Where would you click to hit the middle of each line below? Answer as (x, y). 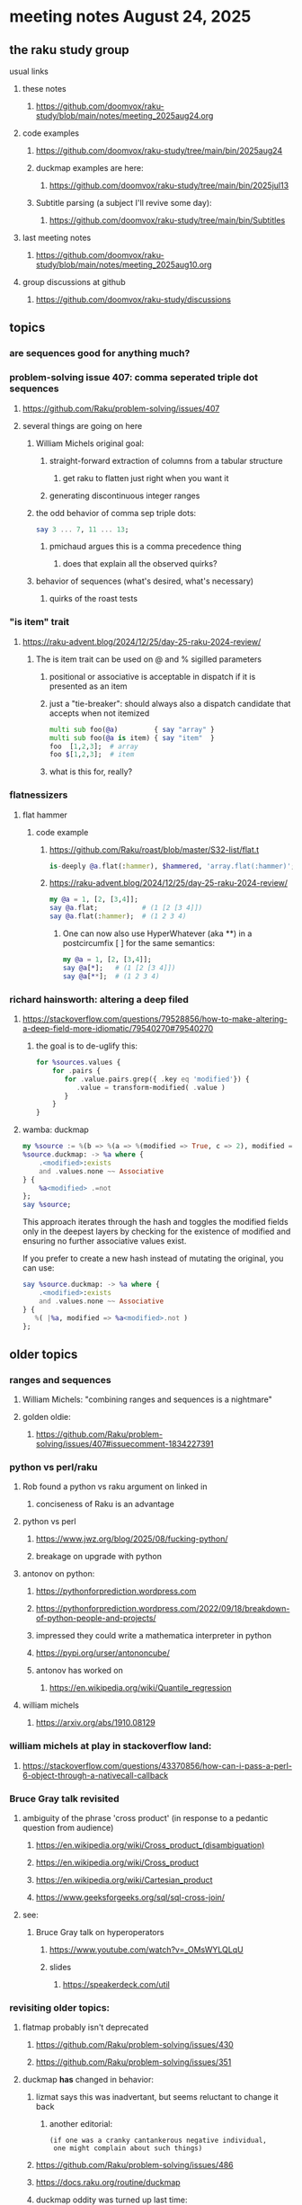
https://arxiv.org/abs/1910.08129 (95, 1723)
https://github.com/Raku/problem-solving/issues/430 (134, 2045)
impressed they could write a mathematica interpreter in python (154, 1636)
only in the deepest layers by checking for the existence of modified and (156, 1232)
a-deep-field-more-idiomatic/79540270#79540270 (118, 1028)
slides (60, 1967)
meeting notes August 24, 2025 (130, 17)
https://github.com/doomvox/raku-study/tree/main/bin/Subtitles (167, 220)
